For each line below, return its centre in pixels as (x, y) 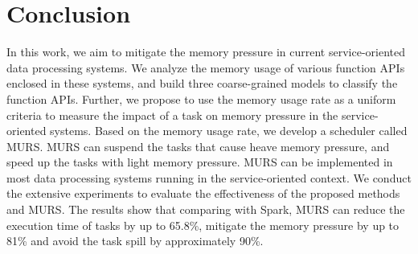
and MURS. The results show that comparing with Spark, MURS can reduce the (206, 209)
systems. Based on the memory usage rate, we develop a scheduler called (229, 131)
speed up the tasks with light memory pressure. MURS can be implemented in (200, 162)
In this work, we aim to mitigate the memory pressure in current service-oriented (206, 52)
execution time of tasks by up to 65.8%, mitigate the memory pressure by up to (203, 225)
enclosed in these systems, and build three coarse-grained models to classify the (202, 83)
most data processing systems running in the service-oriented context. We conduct (209, 177)
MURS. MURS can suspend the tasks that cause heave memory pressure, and (198, 146)
